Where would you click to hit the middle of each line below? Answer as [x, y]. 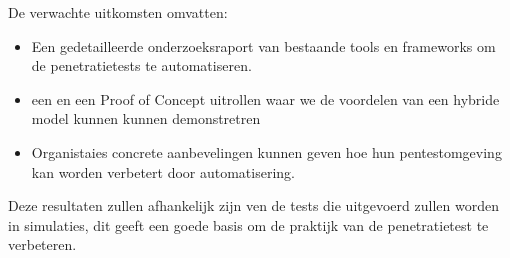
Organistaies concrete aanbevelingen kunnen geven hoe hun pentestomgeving [266, 151]
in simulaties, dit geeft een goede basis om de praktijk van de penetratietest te [248, 224]
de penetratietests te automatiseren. [141, 65]
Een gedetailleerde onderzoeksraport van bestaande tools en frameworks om [263, 45]
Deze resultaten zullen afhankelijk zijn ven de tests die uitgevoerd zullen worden [253, 205]
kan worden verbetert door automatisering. [163, 171]
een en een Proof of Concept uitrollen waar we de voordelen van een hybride [265, 98]
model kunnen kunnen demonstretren [146, 118]
